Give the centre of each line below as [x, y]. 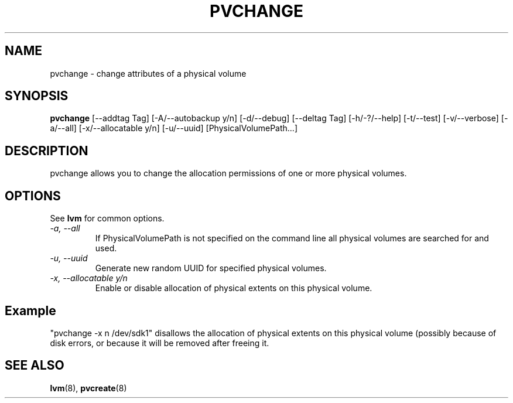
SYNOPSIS [37, 96]
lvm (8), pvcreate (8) [88, 388]
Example [30, 310]
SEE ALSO [35, 366]
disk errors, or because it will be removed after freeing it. [160, 343]
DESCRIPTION [47, 151]
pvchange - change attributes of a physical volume [148, 73]
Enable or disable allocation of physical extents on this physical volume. [234, 288]
